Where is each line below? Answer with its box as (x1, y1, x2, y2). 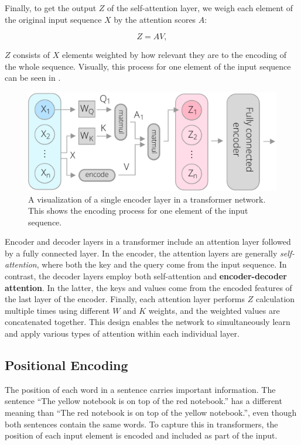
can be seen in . (5, 71, 61, 84)
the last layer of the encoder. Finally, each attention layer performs (5, 293, 245, 305)
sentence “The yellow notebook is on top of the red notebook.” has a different (5, 395, 282, 407)
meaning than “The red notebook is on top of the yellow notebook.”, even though (5, 406, 297, 419)
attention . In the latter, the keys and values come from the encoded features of (5, 281, 292, 293)
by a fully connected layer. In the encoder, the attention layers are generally (5, 247, 278, 259)
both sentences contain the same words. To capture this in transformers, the (5, 417, 278, 430)
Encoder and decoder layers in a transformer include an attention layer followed (5, 235, 291, 248)
